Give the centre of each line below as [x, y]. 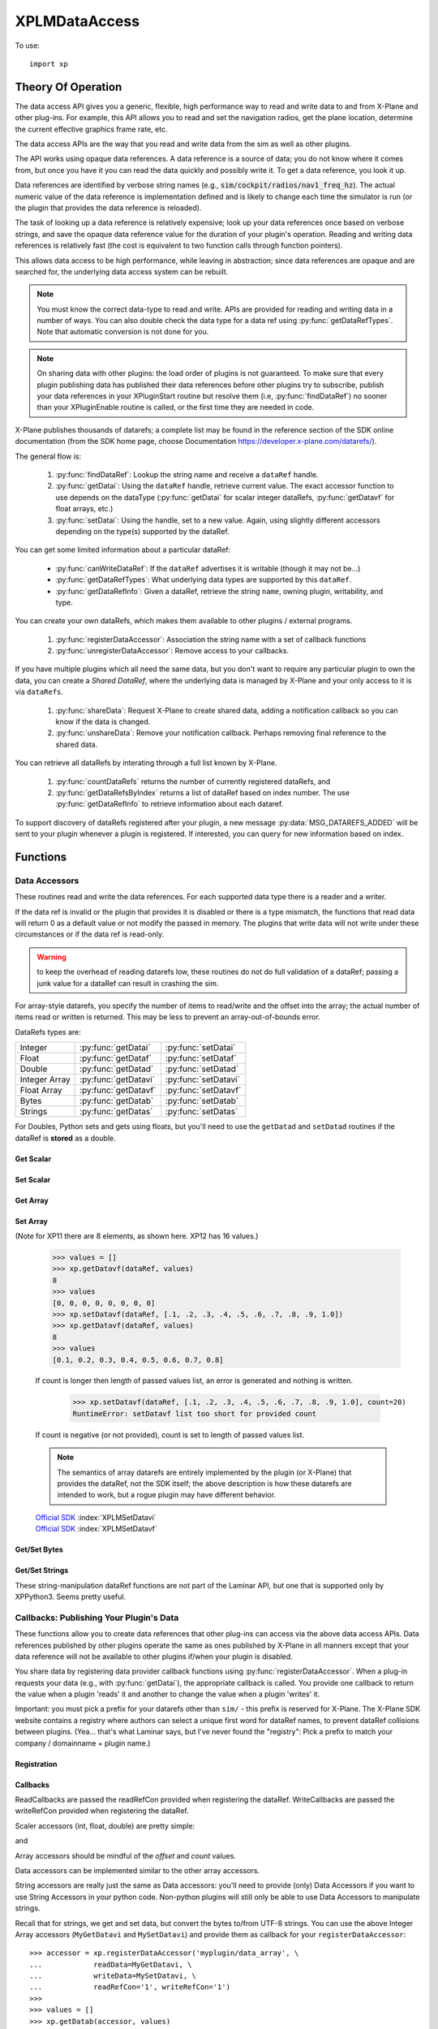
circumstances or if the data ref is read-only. [90, 934]
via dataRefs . [39, 692]
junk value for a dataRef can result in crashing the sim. [128, 983]
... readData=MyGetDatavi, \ [111, 1964]
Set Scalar [33, 1179]
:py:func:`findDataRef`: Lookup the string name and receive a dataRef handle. [187, 474]
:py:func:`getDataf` [116, 1058]
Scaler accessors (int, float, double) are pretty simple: [105, 1825]
